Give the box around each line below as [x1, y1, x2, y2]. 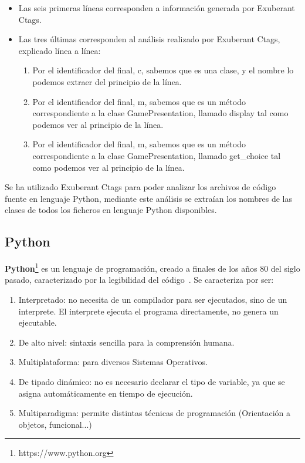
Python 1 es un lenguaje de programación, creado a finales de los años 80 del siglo [5, 261, 300, 274]
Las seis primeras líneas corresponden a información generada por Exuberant [18, 2, 295, 13]
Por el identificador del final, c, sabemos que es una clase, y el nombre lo [32, 64, 294, 76]
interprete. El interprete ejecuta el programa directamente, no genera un [18, 305, 279, 317]
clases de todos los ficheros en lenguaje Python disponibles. [5, 204, 217, 216]
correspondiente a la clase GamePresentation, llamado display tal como [32, 107, 289, 119]
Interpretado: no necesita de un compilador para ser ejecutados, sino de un [18, 293, 287, 305]
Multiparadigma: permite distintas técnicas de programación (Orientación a [18, 407, 291, 419]
